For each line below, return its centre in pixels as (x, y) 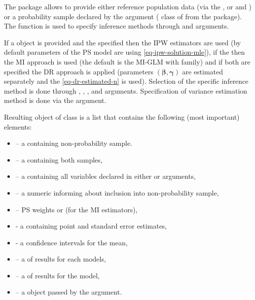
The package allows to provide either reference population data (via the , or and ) (128, 6)
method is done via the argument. (55, 100)
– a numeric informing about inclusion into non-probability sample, (117, 192)
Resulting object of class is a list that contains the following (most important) (122, 117)
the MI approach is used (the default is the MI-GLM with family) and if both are (127, 61)
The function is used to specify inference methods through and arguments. (116, 26)
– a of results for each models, (61, 259)
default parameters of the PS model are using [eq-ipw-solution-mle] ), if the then (125, 52)
